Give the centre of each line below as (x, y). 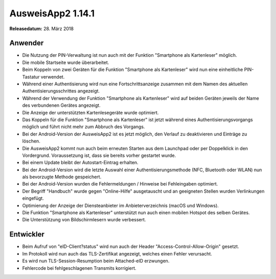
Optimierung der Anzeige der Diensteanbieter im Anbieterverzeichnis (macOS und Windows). (121, 205)
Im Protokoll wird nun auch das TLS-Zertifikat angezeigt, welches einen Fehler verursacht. (117, 253)
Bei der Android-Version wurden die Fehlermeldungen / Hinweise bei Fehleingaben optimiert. (120, 184)
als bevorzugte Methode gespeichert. (62, 177)
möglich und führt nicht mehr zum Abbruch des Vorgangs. (84, 127)
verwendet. (53, 77)
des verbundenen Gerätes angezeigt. (61, 105)
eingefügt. (33, 198)
